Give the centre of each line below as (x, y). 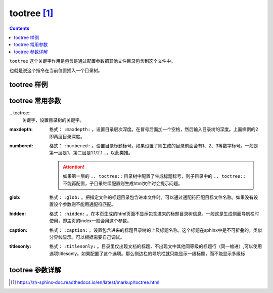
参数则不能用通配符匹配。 (89, 204)
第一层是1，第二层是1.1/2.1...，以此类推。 (91, 153)
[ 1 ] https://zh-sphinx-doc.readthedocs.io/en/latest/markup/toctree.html (85, 282)
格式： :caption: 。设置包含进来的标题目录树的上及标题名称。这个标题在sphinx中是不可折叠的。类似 (156, 230)
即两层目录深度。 (67, 136)
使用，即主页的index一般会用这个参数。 (90, 221)
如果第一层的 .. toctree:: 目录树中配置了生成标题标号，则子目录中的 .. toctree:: (154, 176)
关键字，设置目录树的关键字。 (53, 120)
